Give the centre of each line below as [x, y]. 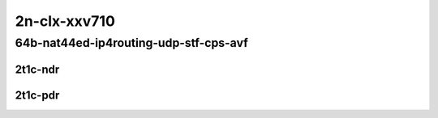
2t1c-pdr [37, 95]
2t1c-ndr [37, 69]
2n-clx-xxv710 [65, 21]
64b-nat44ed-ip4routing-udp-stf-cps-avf [132, 43]
